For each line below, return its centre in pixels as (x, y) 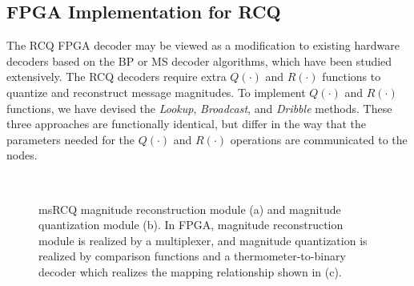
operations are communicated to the (319, 139)
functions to (352, 77)
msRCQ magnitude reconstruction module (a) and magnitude (190, 209)
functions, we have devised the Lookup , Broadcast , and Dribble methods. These (199, 108)
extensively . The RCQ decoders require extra (117, 77)
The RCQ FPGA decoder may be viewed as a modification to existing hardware (203, 45)
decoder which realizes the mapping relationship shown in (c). (190, 271)
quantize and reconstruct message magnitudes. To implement (156, 92)
